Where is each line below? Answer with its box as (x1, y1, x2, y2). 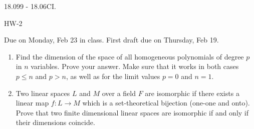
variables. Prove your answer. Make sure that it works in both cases (31, 61, 239, 71)
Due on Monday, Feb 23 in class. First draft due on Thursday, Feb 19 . (4, 34, 219, 45)
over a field (102, 87, 136, 98)
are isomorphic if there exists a (145, 87, 239, 98)
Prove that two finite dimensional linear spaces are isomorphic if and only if (16, 107, 249, 117)
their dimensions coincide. (16, 117, 95, 127)
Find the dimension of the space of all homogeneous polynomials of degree (16, 51, 244, 61)
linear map (16, 97, 49, 108)
